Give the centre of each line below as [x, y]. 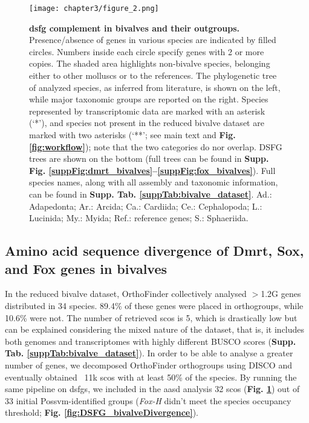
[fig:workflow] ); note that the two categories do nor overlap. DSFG [156, 146]
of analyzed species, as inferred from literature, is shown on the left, [155, 87]
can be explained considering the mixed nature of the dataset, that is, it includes [155, 329]
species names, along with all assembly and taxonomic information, [154, 182]
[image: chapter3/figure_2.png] [94, 8]
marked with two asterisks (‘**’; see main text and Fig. [132, 135]
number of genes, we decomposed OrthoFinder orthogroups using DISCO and [148, 365]
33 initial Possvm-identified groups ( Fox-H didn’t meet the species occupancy [148, 400]
